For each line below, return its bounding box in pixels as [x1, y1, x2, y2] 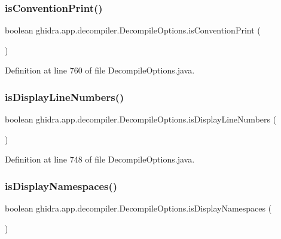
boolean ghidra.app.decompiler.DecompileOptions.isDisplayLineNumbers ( [5, 113, 277, 125]
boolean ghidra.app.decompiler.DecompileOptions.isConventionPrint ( [5, 24, 261, 36]
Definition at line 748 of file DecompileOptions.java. [5, 153, 195, 166]
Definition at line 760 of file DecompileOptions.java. [5, 64, 195, 76]
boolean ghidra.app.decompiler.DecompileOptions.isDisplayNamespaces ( [5, 202, 272, 215]
